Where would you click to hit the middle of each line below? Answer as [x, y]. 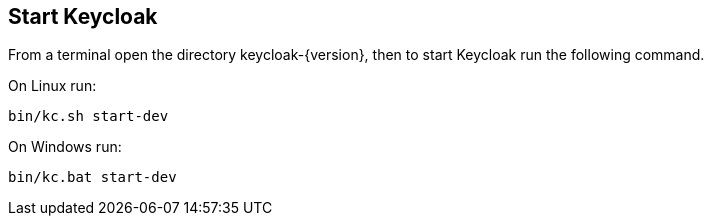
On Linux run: [52, 86]
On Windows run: [65, 147]
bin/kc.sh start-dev [88, 116]
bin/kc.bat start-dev [92, 177]
